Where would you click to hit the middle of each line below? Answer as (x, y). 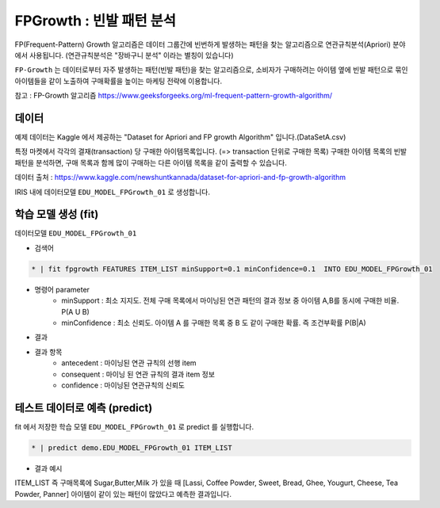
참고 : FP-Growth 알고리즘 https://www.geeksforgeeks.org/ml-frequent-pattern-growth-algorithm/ (174, 96)
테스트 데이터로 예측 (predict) (84, 408)
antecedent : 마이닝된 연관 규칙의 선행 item (129, 363)
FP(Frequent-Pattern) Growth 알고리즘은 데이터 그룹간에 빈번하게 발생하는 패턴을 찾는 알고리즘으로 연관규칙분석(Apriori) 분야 (210, 44)
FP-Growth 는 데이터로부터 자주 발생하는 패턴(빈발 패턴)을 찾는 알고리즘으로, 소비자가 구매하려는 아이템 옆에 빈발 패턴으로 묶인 (211, 70)
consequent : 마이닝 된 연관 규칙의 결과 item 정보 (138, 374)
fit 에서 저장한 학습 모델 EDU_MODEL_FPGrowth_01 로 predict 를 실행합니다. (134, 426)
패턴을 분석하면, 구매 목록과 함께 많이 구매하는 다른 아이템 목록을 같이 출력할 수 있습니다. (151, 162)
